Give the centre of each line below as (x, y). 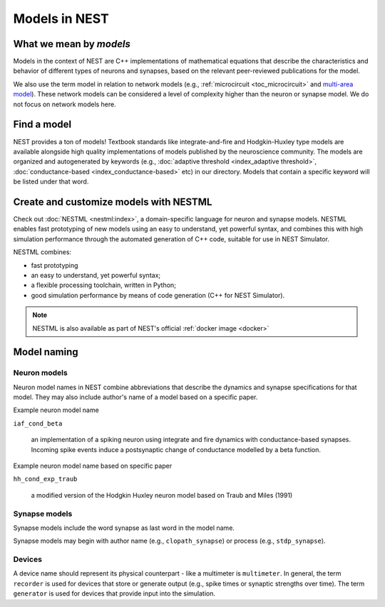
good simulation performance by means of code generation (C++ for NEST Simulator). (158, 295)
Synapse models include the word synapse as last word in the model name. (124, 528)
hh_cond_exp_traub (45, 479)
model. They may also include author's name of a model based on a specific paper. (135, 397)
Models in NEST (61, 19)
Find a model (42, 125)
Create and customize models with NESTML (113, 202)
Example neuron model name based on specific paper (93, 466)
